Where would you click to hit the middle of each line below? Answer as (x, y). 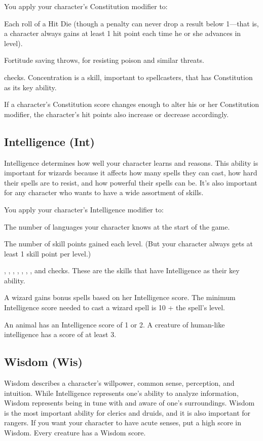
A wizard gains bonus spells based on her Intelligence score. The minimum (120, 297)
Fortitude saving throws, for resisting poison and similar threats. (104, 60)
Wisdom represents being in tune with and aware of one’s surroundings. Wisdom (129, 403)
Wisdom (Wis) (43, 362)
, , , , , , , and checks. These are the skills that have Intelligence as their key (122, 270)
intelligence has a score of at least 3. (60, 334)
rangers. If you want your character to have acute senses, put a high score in (123, 422)
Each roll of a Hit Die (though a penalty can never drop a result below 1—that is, (131, 23)
